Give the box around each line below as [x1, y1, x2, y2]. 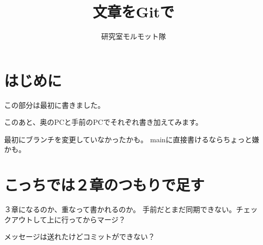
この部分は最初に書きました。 [4, 99, 105, 110]
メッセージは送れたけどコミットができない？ [4, 231, 155, 242]
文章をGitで [92, 1, 175, 22]
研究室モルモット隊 [101, 31, 166, 42]
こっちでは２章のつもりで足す [4, 174, 205, 195]
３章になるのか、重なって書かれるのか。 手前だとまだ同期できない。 [4, 204, 236, 215]
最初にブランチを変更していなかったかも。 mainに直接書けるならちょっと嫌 [4, 134, 259, 144]
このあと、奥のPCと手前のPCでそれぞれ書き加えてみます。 [4, 117, 203, 127]
